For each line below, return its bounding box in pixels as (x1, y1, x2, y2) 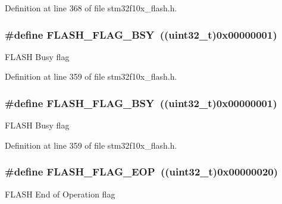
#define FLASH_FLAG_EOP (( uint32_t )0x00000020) (5, 164, 278, 179)
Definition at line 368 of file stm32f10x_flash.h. (5, 2, 177, 14)
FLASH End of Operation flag (5, 187, 115, 200)
